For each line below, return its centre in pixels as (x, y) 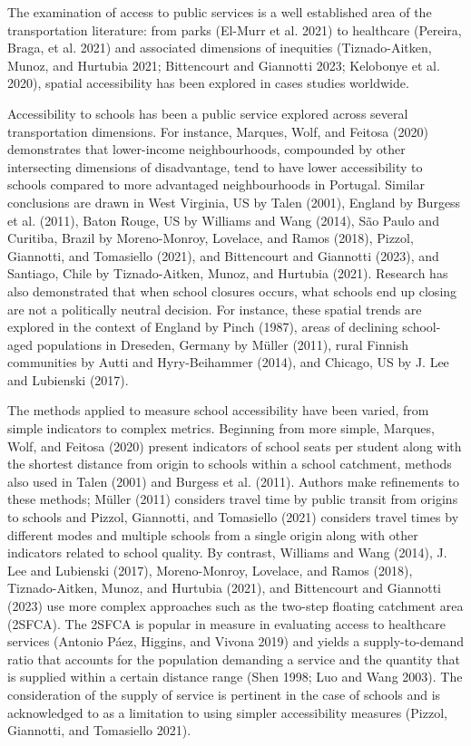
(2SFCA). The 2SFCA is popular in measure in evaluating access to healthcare (227, 623)
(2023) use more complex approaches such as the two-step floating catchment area (235, 606)
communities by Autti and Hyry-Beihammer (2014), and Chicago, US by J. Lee (228, 362)
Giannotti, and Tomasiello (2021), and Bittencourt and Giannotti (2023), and (223, 255)
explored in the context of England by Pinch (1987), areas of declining (203, 327)
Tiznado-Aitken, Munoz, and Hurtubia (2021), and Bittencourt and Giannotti (225, 588)
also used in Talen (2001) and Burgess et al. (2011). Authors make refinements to (234, 481)
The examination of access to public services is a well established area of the (220, 12)
